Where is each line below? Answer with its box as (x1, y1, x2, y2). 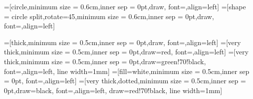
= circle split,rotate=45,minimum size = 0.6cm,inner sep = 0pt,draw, (4, 11, 214, 21)
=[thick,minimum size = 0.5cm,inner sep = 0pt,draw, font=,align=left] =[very (4, 37, 241, 47)
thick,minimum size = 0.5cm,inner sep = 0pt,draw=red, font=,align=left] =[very (4, 47, 249, 57)
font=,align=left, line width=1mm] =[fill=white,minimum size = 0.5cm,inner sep (4, 66, 250, 76)
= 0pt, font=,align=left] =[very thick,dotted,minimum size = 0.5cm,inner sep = (4, 75, 246, 86)
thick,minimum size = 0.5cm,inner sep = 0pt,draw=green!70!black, (4, 56, 206, 66)
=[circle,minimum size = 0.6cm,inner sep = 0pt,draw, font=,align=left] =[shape (4, 1, 246, 11)
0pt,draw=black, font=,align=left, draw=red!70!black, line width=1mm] (4, 85, 222, 95)
